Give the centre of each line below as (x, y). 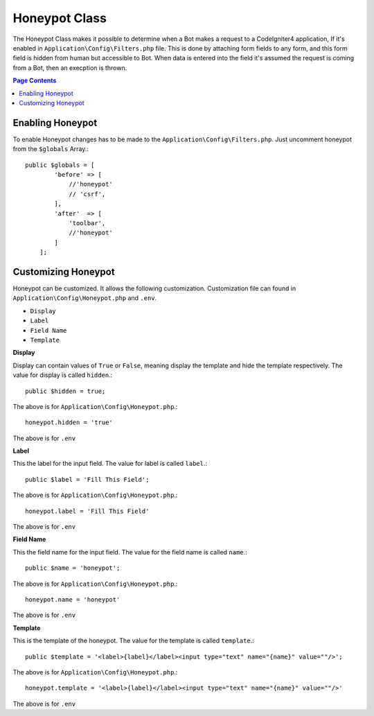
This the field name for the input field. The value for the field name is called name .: (130, 552)
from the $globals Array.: (51, 149)
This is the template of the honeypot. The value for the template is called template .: (133, 640)
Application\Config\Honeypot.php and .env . (85, 298)
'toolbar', (87, 223)
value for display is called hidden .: (63, 375)
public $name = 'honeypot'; (73, 568)
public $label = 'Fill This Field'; (87, 479)
